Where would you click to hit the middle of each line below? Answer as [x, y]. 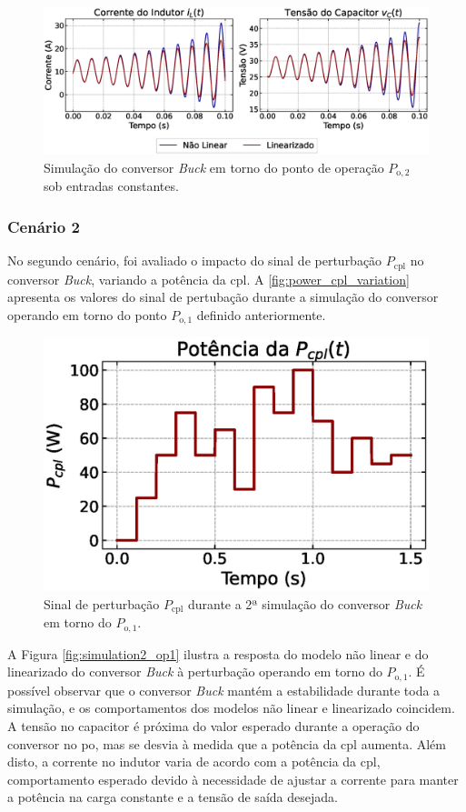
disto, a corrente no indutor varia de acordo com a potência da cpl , [194, 762]
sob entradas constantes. [111, 186]
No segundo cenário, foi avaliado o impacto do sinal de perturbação [195, 261]
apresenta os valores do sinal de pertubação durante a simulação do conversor [223, 297]
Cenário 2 [44, 226]
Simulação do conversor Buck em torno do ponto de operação [214, 167]
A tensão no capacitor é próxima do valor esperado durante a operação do [213, 726]
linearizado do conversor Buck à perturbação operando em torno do [195, 672]
